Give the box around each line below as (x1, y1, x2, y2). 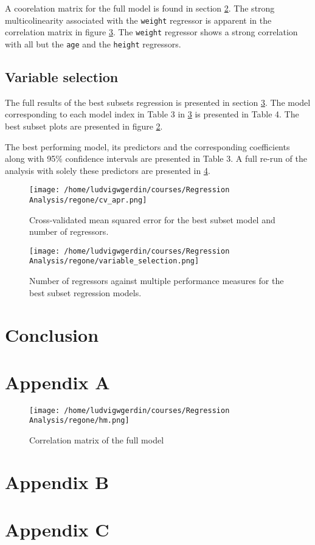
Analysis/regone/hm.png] (29, 416, 130, 425)
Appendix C (5, 517, 109, 542)
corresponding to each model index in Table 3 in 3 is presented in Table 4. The (5, 108, 299, 120)
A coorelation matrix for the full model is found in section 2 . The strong (5, 2, 275, 14)
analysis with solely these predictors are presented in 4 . (5, 164, 210, 176)
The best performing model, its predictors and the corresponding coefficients (5, 140, 290, 153)
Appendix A (5, 369, 110, 394)
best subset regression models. (29, 286, 142, 299)
